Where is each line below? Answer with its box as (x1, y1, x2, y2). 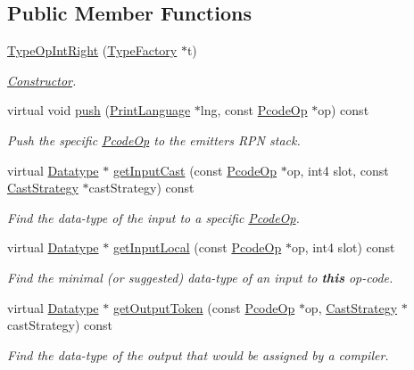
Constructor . (7, 70, 77, 89)
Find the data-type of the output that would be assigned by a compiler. (7, 345, 389, 364)
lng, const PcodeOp (200, 101, 308, 119)
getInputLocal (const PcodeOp (112, 238, 282, 257)
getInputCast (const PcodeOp (112, 160, 277, 179)
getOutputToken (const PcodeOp (112, 298, 295, 317)
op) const (318, 101, 369, 119)
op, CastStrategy (304, 298, 398, 317)
